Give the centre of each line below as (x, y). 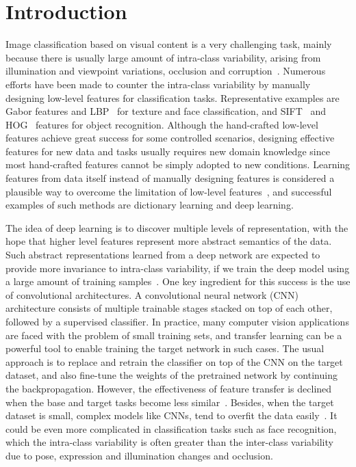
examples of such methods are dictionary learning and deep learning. (150, 205)
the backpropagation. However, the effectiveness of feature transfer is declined (169, 388)
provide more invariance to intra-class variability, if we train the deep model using (178, 268)
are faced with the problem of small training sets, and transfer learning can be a (174, 335)
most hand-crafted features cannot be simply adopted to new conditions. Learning (178, 164)
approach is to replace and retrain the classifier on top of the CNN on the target (174, 361)
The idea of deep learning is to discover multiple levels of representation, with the (177, 227)
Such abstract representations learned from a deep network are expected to (163, 255)
